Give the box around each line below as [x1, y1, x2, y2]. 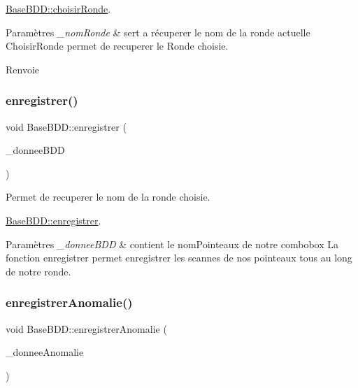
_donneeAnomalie [6, 345, 84, 359]
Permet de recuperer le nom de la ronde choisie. [6, 189, 210, 204]
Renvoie [6, 62, 40, 76]
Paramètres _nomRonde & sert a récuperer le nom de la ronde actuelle [6, 24, 310, 39]
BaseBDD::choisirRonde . [6, 1, 111, 15]
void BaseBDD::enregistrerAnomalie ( [6, 321, 167, 336]
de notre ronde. [6, 264, 71, 278]
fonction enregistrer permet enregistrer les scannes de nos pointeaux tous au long [6, 250, 352, 265]
